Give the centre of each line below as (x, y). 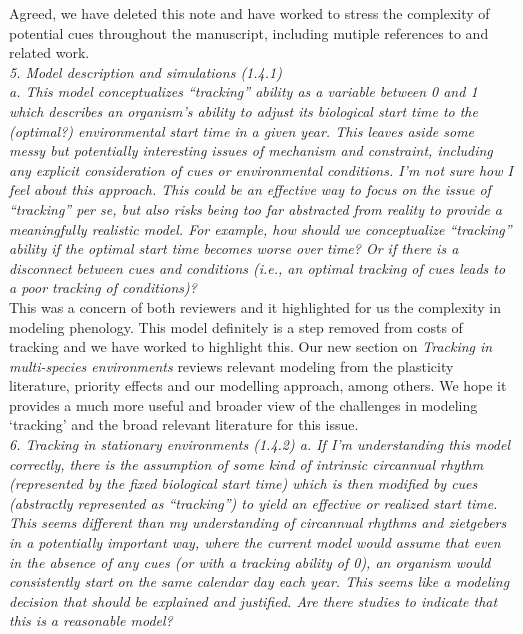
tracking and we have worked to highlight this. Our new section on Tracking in (251, 346)
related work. (49, 52)
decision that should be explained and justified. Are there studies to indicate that (253, 600)
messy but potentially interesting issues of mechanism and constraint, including (251, 150)
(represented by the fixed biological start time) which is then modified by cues (243, 483)
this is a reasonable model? (91, 620)
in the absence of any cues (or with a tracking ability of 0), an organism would (250, 561)
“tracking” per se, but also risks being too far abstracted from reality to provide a (255, 208)
